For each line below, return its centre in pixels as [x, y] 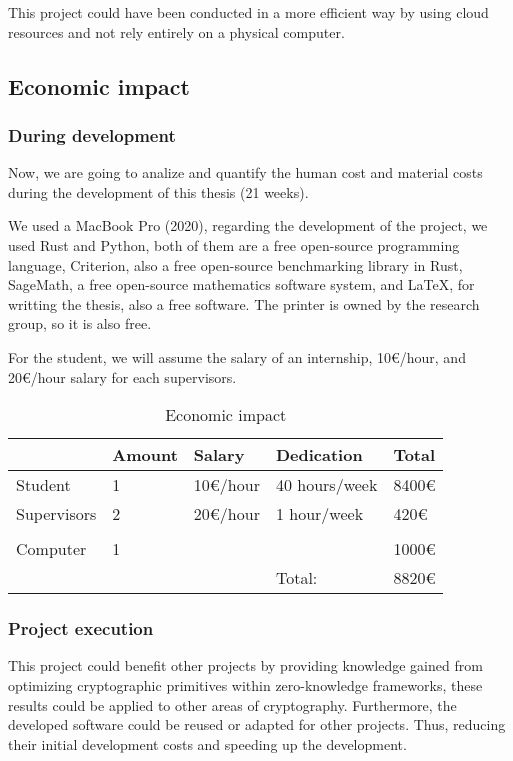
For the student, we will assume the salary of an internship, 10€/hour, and [237, 356]
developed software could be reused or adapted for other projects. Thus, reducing [257, 724]
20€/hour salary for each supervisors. [122, 376]
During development [92, 134]
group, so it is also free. [80, 323]
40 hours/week [326, 485]
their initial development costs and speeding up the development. [207, 743]
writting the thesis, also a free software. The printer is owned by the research [244, 303]
